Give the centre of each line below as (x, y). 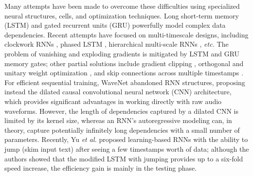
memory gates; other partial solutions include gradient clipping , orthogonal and (124, 63)
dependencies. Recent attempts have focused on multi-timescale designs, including (126, 34)
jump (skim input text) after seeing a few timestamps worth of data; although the (127, 149)
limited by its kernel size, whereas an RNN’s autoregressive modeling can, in (118, 120)
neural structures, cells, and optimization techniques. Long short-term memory (122, 15)
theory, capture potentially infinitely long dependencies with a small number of (122, 130)
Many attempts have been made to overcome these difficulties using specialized (122, 6)
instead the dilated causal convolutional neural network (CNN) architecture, (118, 92)
